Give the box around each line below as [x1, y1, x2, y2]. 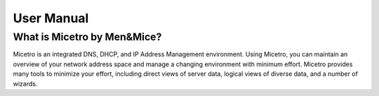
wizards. [13, 79, 38, 88]
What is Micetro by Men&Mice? [13, 31, 162, 43]
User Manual [13, 10, 89, 26]
